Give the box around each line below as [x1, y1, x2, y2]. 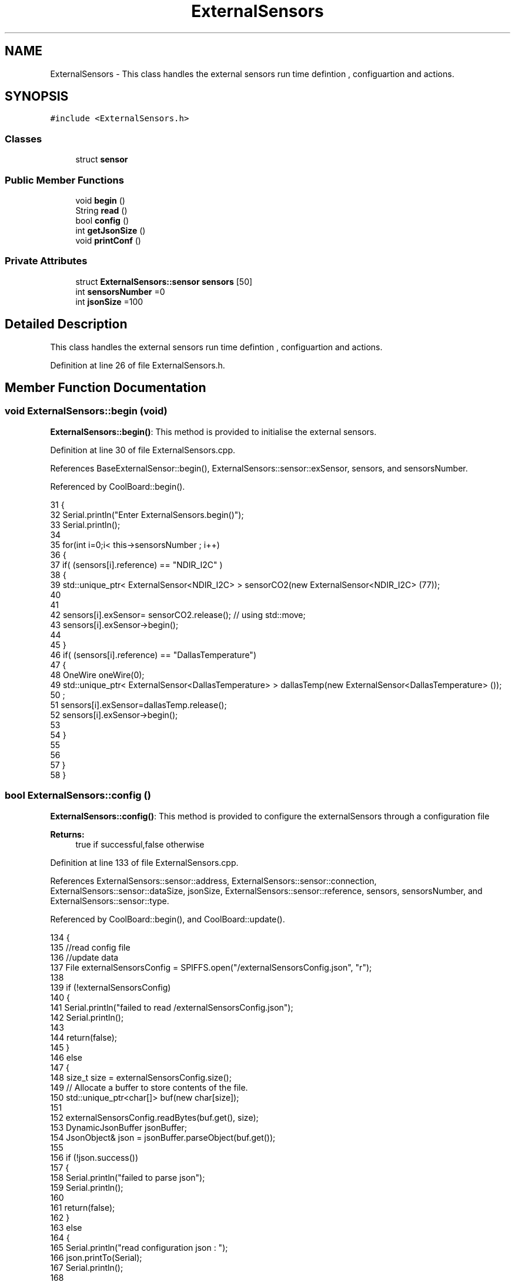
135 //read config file [50, 942, 131, 952]
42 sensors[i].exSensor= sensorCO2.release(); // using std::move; [50, 609, 306, 620]
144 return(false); [50, 1032, 117, 1042]
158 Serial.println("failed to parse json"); [50, 1172, 205, 1183]
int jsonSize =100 [75, 296, 143, 307]
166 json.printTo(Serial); [50, 1252, 142, 1263]
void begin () [75, 195, 125, 205]
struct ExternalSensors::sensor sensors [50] [75, 276, 253, 287]
